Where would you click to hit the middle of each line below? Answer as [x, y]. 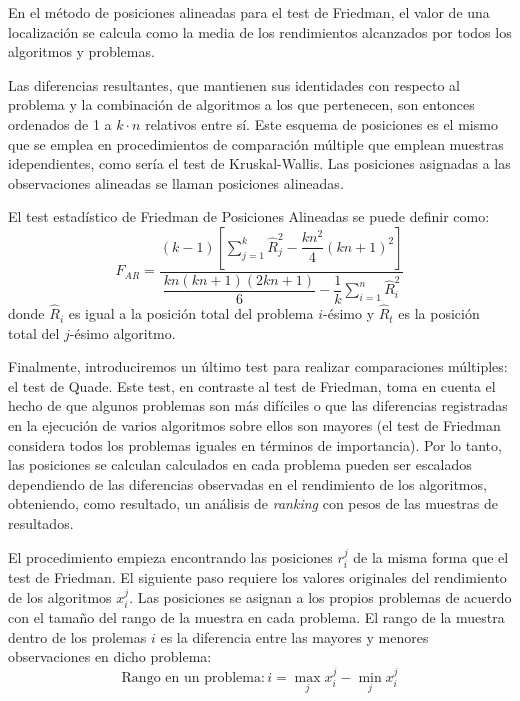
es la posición [439, 313]
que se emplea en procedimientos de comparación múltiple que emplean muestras [256, 143]
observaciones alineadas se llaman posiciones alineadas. [176, 182]
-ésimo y [349, 313]
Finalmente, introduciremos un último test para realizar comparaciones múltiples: [258, 366]
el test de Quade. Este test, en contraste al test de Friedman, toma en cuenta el [252, 385]
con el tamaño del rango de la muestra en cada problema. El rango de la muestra [256, 617]
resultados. [41, 523]
